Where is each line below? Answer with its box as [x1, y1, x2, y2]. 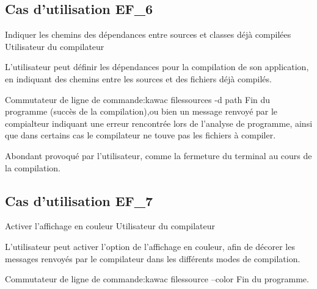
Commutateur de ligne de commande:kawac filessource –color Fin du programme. [5, 273, 309, 285]
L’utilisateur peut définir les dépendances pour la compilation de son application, [5, 60, 309, 73]
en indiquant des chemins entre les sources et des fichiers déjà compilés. [5, 72, 272, 85]
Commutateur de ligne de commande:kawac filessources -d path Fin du [5, 93, 271, 105]
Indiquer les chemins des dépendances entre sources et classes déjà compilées [5, 28, 291, 41]
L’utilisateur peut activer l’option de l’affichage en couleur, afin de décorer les [5, 240, 295, 252]
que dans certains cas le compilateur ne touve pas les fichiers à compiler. [5, 129, 276, 141]
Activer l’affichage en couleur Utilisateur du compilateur [5, 219, 216, 232]
